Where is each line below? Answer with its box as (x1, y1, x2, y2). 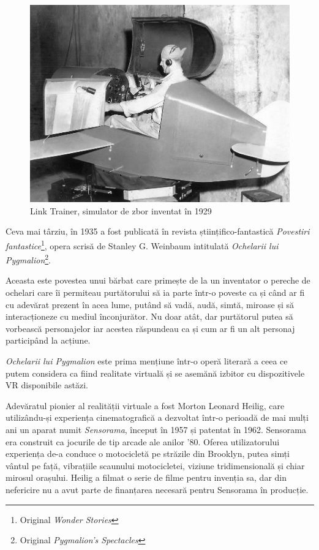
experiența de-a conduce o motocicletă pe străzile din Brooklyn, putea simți (6, 447, 290, 460)
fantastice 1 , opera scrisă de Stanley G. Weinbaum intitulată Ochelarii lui (6, 237, 279, 252)
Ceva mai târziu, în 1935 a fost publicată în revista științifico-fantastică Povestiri (6, 225, 310, 238)
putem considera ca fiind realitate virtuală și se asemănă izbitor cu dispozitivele (6, 366, 305, 379)
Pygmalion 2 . (6, 252, 51, 266)
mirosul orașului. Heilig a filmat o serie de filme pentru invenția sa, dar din (6, 471, 287, 484)
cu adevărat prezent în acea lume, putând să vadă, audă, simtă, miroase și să (6, 298, 295, 311)
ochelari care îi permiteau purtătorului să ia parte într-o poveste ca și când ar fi (6, 286, 305, 298)
